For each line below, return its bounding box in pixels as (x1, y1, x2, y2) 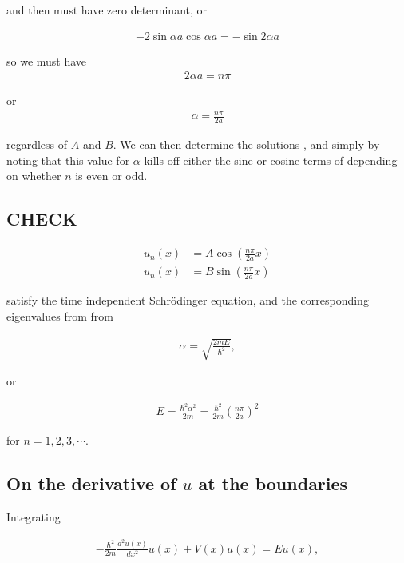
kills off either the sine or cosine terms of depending (144, 151, 398, 168)
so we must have (6, 52, 87, 69)
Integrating (6, 508, 61, 525)
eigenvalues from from (6, 307, 113, 324)
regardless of (6, 136, 68, 153)
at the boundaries (198, 471, 348, 496)
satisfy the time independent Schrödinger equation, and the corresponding (6, 292, 369, 309)
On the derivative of (6, 471, 176, 496)
